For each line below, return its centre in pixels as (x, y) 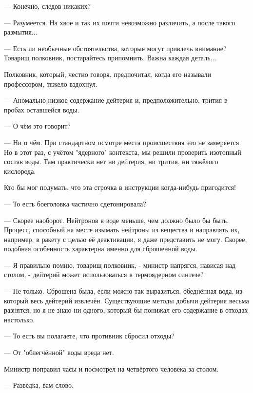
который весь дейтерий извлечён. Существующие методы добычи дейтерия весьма (126, 300)
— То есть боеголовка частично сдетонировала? (75, 203)
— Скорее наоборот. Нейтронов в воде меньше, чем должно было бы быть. (117, 220)
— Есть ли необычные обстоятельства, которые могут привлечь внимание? (115, 48)
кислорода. (20, 171)
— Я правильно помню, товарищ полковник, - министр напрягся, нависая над (120, 265)
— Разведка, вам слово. (39, 385)
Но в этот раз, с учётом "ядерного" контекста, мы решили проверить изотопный (123, 152)
